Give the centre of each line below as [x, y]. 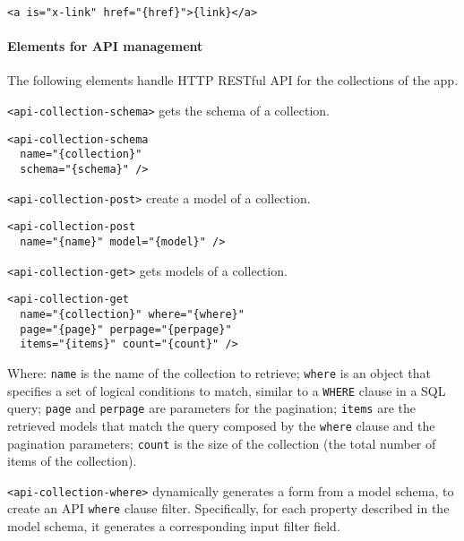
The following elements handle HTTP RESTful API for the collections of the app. [233, 80]
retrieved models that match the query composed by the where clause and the [221, 425]
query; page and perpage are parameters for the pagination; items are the [211, 408]
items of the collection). [72, 461]
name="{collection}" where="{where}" [132, 314]
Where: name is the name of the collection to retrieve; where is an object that [219, 372]
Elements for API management [105, 46]
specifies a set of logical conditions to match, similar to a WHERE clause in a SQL [227, 390]
